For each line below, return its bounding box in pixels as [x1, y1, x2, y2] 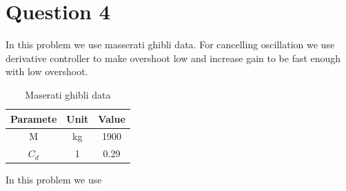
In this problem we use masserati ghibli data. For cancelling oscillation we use [6, 37, 335, 52]
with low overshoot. [6, 64, 88, 79]
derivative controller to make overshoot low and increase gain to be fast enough [6, 50, 341, 65]
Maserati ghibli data [25, 87, 111, 101]
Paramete [10, 111, 57, 125]
